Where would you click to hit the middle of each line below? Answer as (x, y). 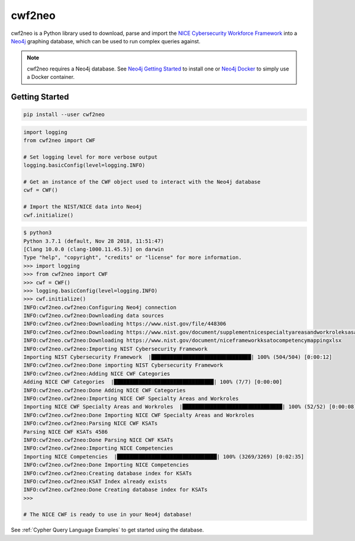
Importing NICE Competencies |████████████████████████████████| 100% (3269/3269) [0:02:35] (164, 457)
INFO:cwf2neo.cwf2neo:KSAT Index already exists (95, 481)
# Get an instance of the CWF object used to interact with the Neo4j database (142, 182)
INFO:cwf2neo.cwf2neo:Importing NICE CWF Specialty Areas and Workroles (131, 398)
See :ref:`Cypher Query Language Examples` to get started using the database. (107, 530)
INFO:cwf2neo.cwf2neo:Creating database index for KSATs (108, 473)
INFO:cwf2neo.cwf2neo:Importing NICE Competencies (99, 448)
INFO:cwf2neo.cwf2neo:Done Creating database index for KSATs (115, 490)
